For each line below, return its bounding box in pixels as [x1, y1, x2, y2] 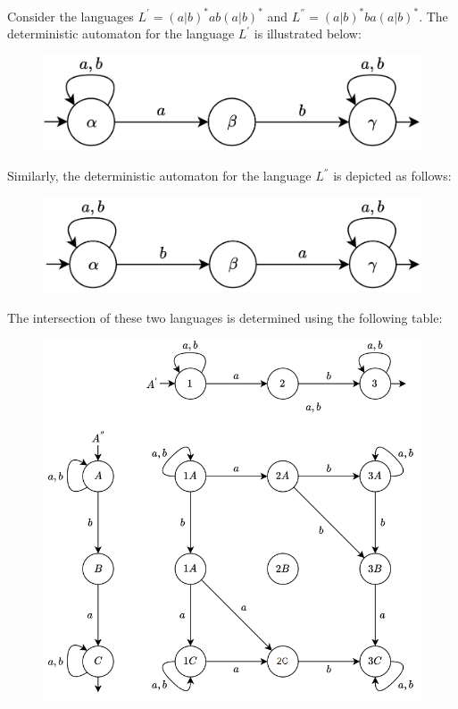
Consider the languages [7, 6, 134, 25]
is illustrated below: [254, 24, 362, 43]
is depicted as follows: [333, 166, 452, 185]
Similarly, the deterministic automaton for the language [7, 166, 312, 185]
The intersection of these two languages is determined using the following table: [7, 308, 443, 326]
